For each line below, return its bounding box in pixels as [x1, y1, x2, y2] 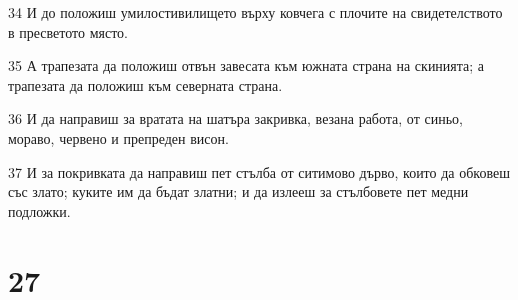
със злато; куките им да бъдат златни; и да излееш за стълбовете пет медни [8, 181, 469, 202]
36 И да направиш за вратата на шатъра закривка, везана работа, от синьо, [8, 108, 463, 129]
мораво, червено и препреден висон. [8, 127, 229, 148]
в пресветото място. [8, 21, 128, 42]
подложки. [8, 200, 71, 221]
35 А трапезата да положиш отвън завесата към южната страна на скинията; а [8, 55, 485, 76]
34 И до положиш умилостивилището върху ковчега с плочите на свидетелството [8, 2, 503, 22]
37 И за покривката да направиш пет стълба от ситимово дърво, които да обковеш [8, 161, 510, 182]
